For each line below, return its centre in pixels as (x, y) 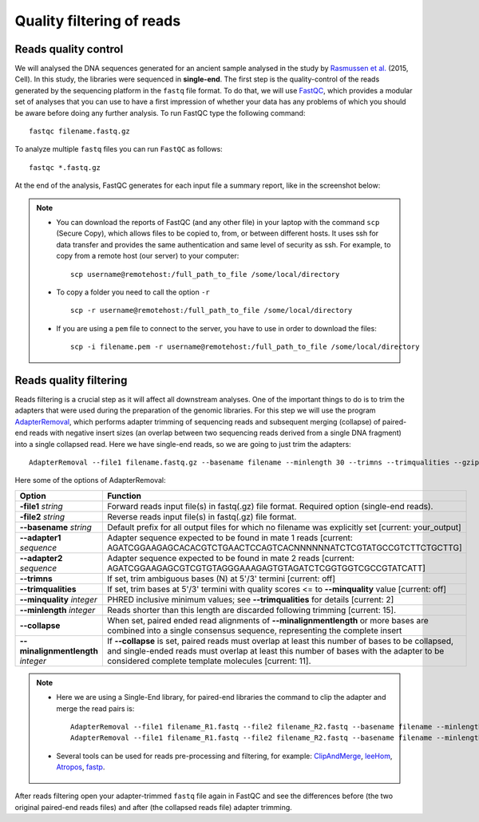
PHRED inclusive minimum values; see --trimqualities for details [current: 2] (250, 599)
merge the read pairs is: (95, 708)
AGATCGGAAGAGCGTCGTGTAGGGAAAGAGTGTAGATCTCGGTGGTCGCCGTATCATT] (266, 568)
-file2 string (42, 516)
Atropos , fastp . (81, 767)
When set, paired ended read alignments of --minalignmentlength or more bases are (267, 620)
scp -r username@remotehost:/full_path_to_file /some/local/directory (212, 310)
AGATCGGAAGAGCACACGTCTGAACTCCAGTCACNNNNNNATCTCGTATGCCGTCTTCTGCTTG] (284, 547)
